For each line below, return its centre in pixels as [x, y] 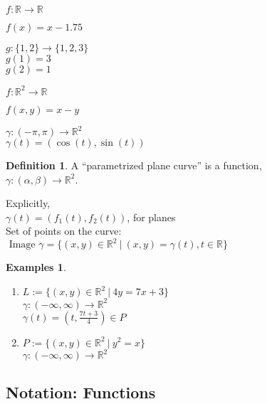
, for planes [151, 217]
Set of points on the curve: [64, 231]
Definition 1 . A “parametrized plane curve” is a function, [134, 165]
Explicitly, [28, 203]
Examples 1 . [36, 267]
